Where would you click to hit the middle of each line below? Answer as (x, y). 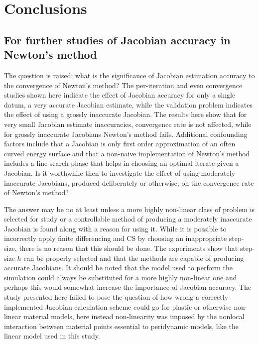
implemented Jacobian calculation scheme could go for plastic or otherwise (118, 306)
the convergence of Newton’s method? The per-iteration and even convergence (123, 85)
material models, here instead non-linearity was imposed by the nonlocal (134, 316)
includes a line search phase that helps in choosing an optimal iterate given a (122, 163)
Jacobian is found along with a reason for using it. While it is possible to (115, 228)
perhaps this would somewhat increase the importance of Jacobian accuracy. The (128, 287)
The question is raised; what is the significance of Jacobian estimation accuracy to (129, 75)
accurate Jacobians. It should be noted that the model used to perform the (119, 268)
